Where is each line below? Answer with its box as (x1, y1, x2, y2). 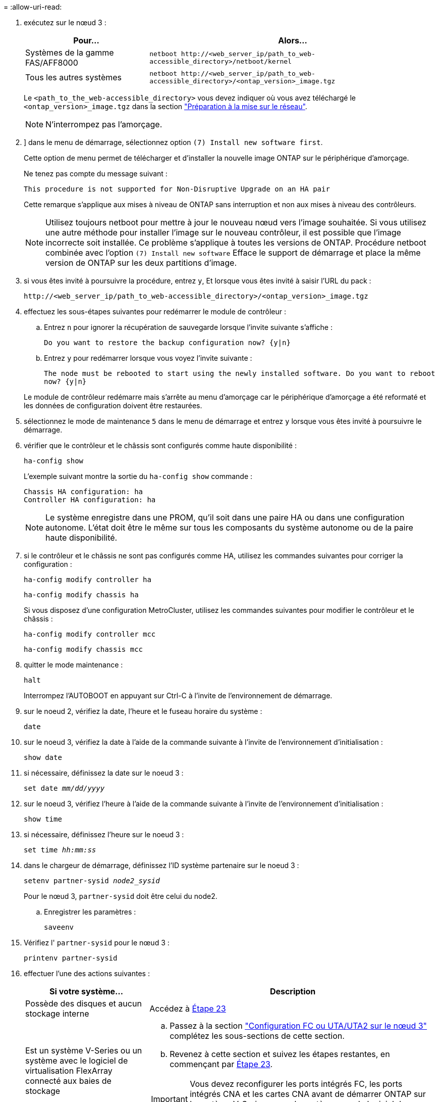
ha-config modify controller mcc (24, 630, 156, 638)
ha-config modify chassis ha (24, 591, 139, 599)
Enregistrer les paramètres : (44, 907, 136, 916)
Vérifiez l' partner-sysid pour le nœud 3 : (24, 938, 170, 947)
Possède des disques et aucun (25, 998, 142, 1009)
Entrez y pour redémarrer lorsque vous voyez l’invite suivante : (44, 354, 252, 362)
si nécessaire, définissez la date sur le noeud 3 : (24, 769, 184, 777)
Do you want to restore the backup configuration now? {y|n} (44, 339, 291, 347)
